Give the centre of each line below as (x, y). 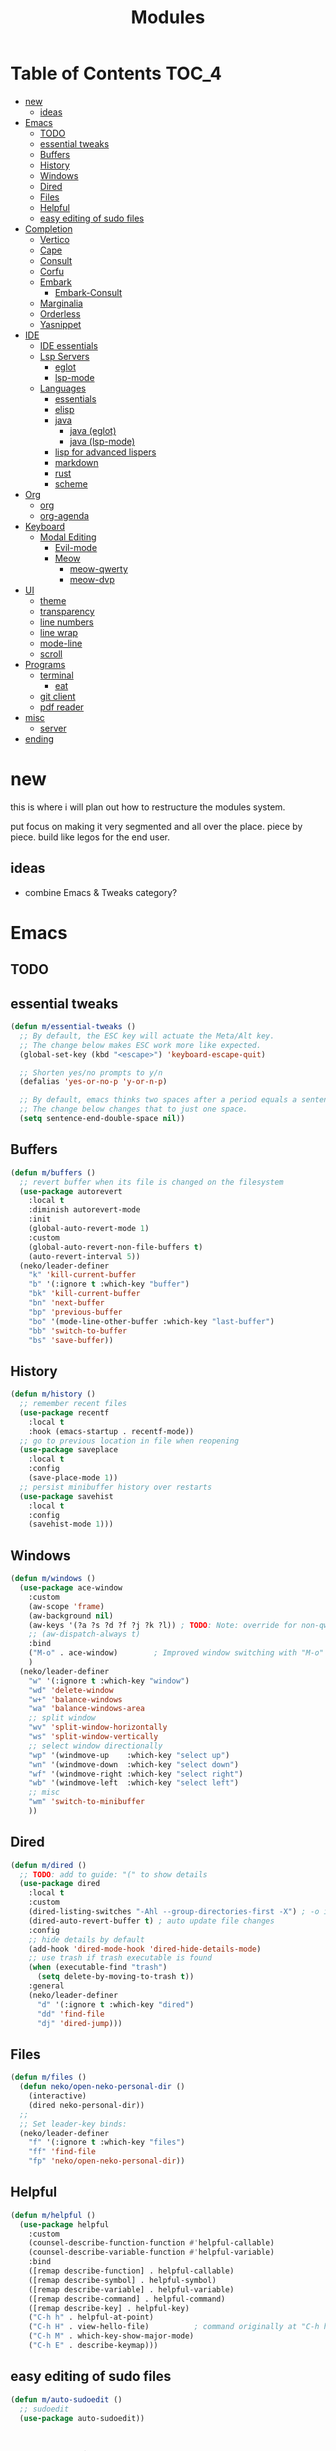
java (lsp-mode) (102, 441)
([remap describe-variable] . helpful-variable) (131, 2289)
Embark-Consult (88, 292)
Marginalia (61, 303)
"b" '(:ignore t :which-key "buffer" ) (109, 1284)
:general (46, 1986)
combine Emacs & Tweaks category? (101, 892)
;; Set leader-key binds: (73, 2124)
